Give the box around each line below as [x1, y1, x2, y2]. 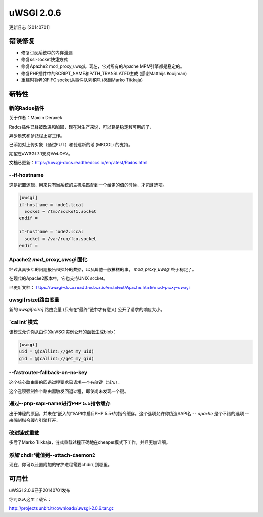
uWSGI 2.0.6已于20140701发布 [9, 487, 71, 493]
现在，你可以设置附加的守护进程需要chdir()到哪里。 [9, 462, 112, 468]
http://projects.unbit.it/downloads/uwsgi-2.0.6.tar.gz [9, 505, 114, 511]
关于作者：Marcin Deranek [9, 115, 63, 121]
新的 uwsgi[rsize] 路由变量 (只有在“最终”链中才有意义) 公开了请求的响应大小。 [9, 306, 165, 312]
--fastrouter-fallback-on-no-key [9, 369, 88, 376]
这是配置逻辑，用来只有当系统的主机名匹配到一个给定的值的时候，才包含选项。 [9, 182, 167, 188]
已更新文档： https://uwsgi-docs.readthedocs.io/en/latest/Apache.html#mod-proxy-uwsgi [9, 284, 190, 290]
